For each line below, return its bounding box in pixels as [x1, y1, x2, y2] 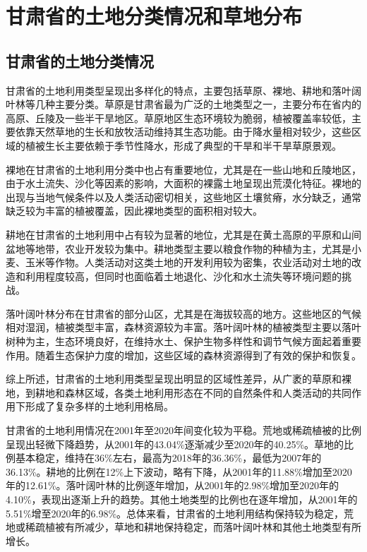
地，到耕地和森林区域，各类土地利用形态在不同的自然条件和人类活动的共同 [6, 385, 351, 400]
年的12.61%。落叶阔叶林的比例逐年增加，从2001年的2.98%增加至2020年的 [6, 478, 339, 493]
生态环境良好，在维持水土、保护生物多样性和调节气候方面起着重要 [54, 334, 361, 349]
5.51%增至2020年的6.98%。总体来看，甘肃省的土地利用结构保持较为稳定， [6, 505, 344, 520]
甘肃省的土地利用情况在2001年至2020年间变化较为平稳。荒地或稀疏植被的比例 [6, 423, 361, 438]
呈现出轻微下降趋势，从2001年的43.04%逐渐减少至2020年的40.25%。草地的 [6, 436, 344, 451]
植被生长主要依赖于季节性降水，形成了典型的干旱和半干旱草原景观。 [25, 138, 342, 152]
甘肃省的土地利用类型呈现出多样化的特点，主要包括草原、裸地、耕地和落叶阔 [6, 83, 361, 97]
